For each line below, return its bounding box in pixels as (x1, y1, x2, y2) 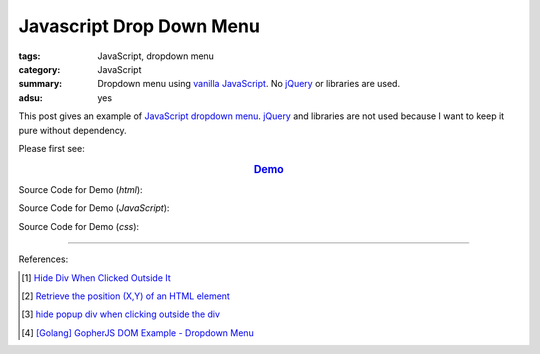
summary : (18, 78, 63, 90)
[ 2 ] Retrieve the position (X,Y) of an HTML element (21, 290, 230, 302)
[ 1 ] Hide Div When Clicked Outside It (21, 271, 172, 284)
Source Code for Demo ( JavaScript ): (18, 202, 170, 214)
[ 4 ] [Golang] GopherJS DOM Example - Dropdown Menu (21, 326, 254, 339)
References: (18, 253, 69, 265)
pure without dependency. (18, 124, 127, 136)
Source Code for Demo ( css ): (18, 220, 140, 232)
